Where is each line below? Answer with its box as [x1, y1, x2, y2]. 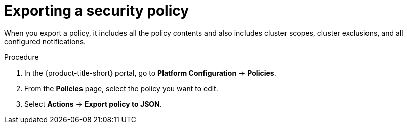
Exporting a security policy [4, 2, 189, 19]
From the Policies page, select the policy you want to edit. [24, 84, 218, 93]
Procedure [4, 52, 39, 61]
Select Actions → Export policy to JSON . [24, 99, 162, 108]
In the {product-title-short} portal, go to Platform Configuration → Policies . [24, 68, 276, 77]
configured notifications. [4, 37, 86, 46]
